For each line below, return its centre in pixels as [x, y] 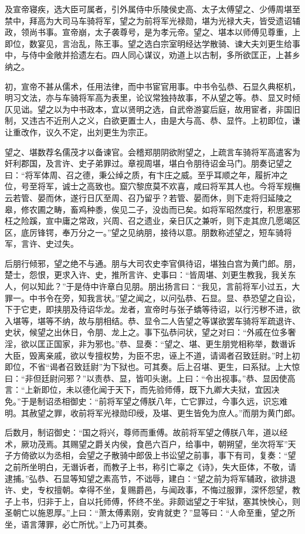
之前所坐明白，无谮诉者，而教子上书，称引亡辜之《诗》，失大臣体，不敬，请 [150, 466]
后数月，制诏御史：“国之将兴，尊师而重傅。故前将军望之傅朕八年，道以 [142, 432]
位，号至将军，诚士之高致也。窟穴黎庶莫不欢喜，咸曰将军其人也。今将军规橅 [152, 186]
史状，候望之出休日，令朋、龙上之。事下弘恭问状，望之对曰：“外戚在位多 [146, 332]
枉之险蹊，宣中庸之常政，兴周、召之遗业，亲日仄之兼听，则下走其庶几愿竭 [148, 221]
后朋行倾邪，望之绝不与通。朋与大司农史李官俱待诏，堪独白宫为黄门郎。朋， [152, 263]
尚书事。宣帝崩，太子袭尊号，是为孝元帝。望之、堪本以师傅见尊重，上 [165, 32]
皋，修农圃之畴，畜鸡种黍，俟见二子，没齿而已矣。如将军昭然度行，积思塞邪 [152, 209]
